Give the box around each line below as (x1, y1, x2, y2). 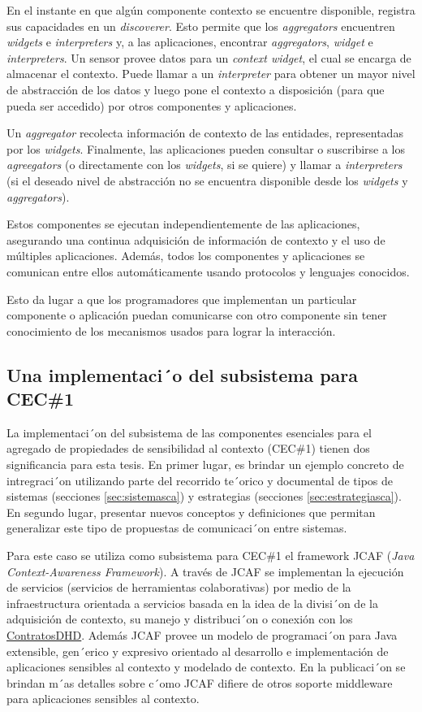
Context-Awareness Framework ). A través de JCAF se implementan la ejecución (6, 562, 404, 580)
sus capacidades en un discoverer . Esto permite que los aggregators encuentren (6, 17, 395, 34)
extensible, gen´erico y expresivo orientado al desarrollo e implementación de (6, 642, 389, 659)
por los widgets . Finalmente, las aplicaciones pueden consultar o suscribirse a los (6, 140, 406, 157)
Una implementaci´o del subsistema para (6, 362, 359, 387)
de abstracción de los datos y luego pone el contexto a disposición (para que (6, 80, 385, 98)
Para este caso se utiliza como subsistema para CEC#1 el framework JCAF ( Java (6, 547, 415, 564)
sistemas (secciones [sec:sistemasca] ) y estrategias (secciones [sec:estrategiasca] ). (6, 488, 402, 505)
